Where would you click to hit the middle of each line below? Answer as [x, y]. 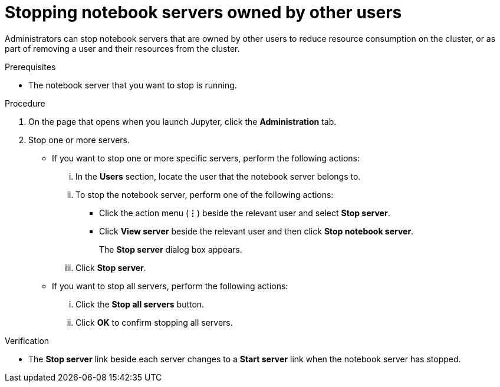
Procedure [25, 103]
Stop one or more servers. [79, 140]
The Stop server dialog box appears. [171, 249]
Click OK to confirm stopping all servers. [154, 322]
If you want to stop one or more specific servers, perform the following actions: [206, 158]
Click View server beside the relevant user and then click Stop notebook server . [256, 231]
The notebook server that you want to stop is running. [133, 85]
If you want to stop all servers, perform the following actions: [170, 286]
